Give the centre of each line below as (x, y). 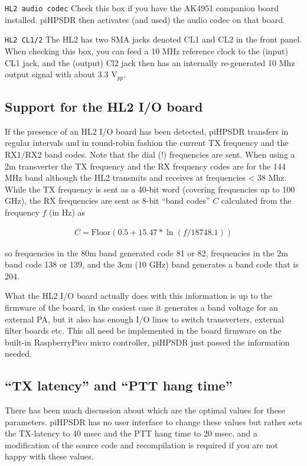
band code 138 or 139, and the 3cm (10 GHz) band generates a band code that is (152, 264)
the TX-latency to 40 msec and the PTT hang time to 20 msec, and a (131, 433)
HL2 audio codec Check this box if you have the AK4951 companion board (142, 8)
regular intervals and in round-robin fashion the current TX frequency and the (147, 143)
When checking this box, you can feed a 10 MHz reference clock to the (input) (147, 50)
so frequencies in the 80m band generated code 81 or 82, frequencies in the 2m (146, 252)
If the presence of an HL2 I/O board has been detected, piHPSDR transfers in (147, 131)
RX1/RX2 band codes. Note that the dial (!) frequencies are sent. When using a (150, 154)
